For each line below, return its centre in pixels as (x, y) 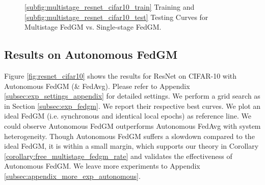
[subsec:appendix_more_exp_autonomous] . (72, 176)
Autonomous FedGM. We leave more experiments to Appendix (102, 166)
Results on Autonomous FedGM (91, 54)
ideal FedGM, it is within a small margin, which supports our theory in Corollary (131, 146)
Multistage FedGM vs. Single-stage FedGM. (93, 27)
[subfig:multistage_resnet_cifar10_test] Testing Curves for (116, 17)
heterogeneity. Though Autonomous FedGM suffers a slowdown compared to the (129, 136)
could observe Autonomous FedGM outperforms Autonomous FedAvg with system (132, 125)
